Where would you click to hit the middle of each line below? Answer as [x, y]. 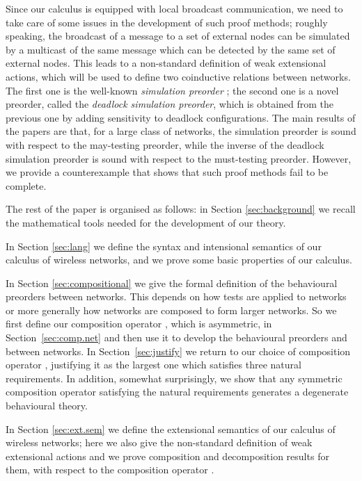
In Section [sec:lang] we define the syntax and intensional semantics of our [164, 246]
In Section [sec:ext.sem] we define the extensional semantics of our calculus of [171, 429]
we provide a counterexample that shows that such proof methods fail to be [167, 172]
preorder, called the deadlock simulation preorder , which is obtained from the [170, 104]
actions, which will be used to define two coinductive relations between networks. [178, 76]
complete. [26, 185]
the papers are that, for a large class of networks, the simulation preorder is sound [181, 131]
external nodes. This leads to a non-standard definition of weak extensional [166, 63]
